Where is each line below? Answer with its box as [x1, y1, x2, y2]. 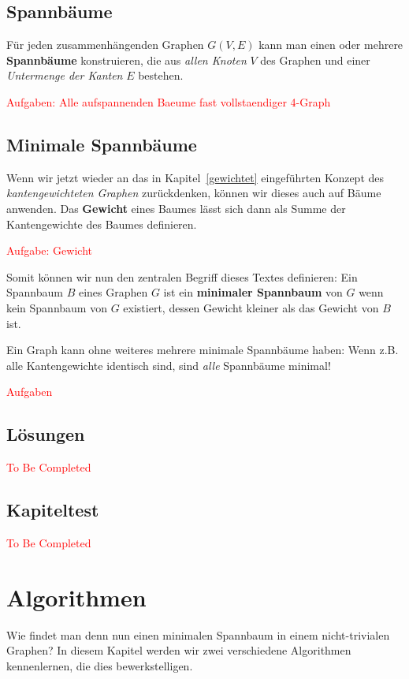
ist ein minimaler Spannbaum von [163, 284, 343, 300]
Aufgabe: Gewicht [6, 242, 92, 259]
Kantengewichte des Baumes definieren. [6, 215, 197, 232]
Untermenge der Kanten [6, 67, 123, 84]
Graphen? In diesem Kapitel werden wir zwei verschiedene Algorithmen [6, 642, 351, 658]
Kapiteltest [6, 498, 99, 522]
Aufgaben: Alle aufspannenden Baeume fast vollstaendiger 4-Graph [6, 93, 331, 110]
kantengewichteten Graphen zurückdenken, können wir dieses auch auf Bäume [6, 185, 381, 201]
